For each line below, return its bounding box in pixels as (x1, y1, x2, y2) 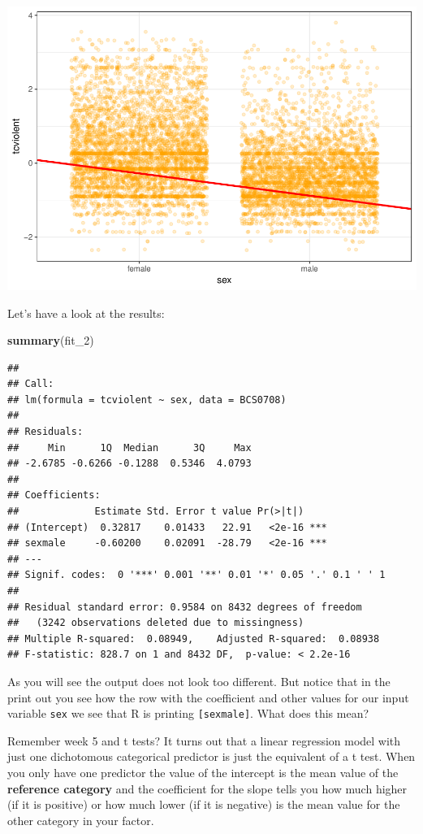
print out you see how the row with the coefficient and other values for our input (7, 688, 409, 706)
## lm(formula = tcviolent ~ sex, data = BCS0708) (7, 393, 287, 406)
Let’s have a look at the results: (7, 304, 165, 321)
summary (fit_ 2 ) (7, 332, 94, 349)
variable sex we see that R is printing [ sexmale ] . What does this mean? (7, 705, 369, 722)
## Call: (7, 378, 54, 390)
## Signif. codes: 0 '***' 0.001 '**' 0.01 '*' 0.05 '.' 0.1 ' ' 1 (7, 569, 386, 581)
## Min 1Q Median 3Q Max (7, 441, 252, 454)
